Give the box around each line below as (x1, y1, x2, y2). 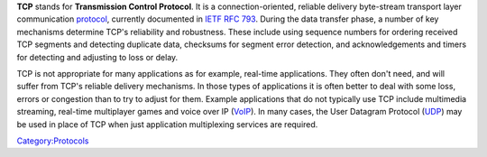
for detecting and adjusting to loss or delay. (16, 51, 179, 62)
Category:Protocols (16, 135, 89, 146)
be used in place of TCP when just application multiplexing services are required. (16, 118, 318, 130)
